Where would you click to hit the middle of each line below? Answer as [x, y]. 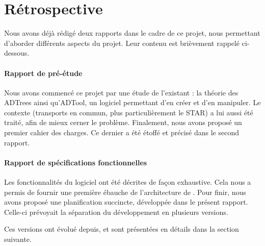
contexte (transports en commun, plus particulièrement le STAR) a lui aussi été [129, 112]
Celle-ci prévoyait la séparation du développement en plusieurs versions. [116, 212]
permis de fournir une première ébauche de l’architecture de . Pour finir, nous [125, 192]
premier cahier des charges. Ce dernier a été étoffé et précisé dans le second [122, 132]
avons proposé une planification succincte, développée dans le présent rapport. [126, 202]
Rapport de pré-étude [43, 73]
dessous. [17, 53]
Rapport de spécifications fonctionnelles [76, 162]
